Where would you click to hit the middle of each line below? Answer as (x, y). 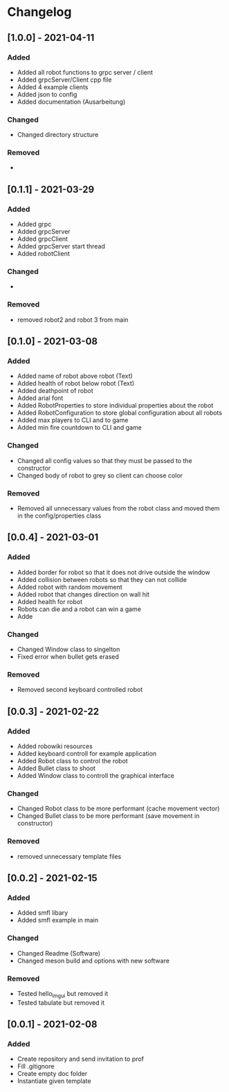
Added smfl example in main (58, 920)
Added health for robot (50, 601)
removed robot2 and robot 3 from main (73, 320)
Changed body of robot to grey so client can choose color (100, 475)
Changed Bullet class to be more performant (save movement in (108, 816)
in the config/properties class (59, 516)
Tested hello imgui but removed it (63, 994)
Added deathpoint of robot (55, 391)
